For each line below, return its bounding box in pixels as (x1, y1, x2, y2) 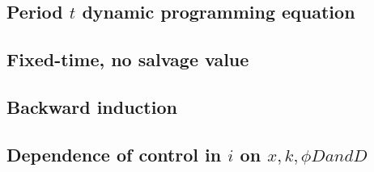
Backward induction (6, 94, 177, 119)
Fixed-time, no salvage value (6, 47, 249, 72)
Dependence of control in (6, 141, 222, 166)
